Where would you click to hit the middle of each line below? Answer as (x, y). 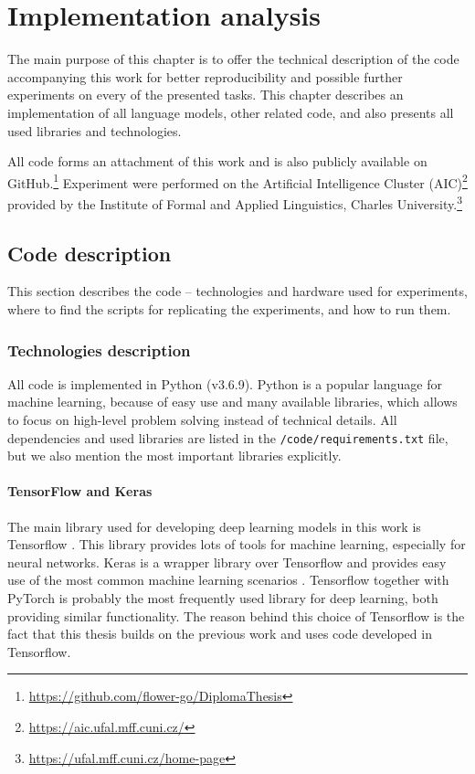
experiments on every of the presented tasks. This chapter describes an (206, 95)
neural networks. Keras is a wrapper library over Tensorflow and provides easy (227, 562)
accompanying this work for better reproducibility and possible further (205, 76)
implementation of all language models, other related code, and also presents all (231, 112)
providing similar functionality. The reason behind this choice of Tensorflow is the (236, 615)
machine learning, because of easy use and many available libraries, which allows (232, 402)
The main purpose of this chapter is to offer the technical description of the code (233, 59)
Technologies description (99, 350)
